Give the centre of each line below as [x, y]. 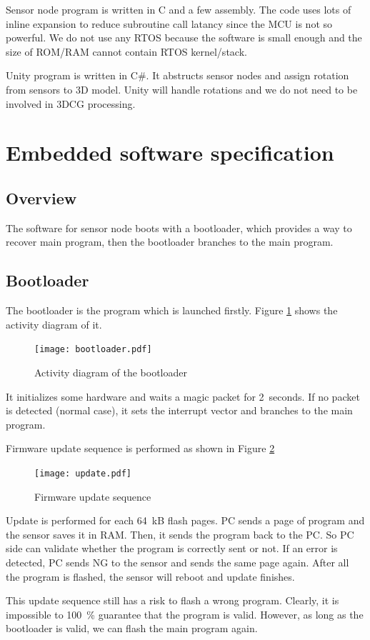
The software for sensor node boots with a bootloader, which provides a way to [179, 227]
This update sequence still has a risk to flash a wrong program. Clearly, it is [172, 600]
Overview [41, 197]
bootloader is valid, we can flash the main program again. [132, 628]
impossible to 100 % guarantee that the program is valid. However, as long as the [185, 614]
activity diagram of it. [54, 324]
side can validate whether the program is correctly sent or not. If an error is [172, 548]
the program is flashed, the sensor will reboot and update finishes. [150, 576]
